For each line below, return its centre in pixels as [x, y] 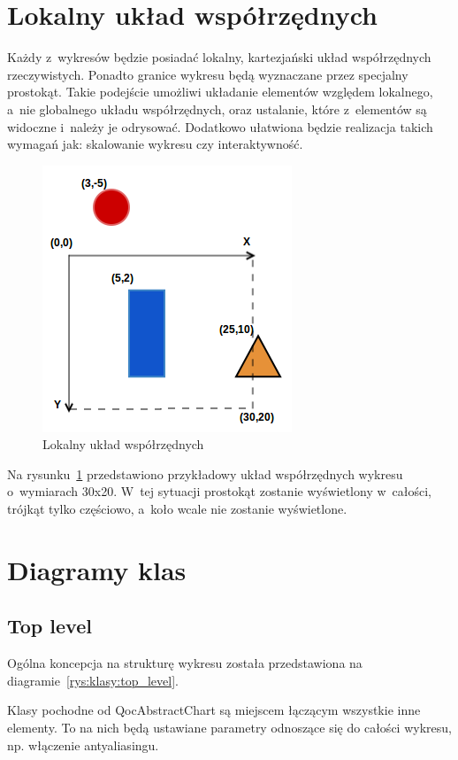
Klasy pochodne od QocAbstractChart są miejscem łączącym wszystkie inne [214, 710]
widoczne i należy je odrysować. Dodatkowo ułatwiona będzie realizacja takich [220, 126]
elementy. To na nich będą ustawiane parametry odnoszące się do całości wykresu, [229, 728]
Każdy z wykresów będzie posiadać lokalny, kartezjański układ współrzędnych [219, 57]
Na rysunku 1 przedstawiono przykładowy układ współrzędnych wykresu [205, 473]
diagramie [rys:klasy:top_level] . [93, 680]
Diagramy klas [97, 569]
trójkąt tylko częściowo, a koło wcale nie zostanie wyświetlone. [177, 509]
